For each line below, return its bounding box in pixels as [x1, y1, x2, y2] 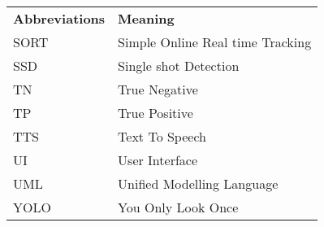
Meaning [118, 9, 175, 28]
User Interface [118, 151, 198, 169]
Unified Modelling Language [118, 174, 279, 193]
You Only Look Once [118, 198, 239, 216]
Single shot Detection [118, 56, 240, 75]
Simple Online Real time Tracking [118, 33, 312, 51]
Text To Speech [118, 127, 206, 146]
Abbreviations [13, 9, 106, 28]
